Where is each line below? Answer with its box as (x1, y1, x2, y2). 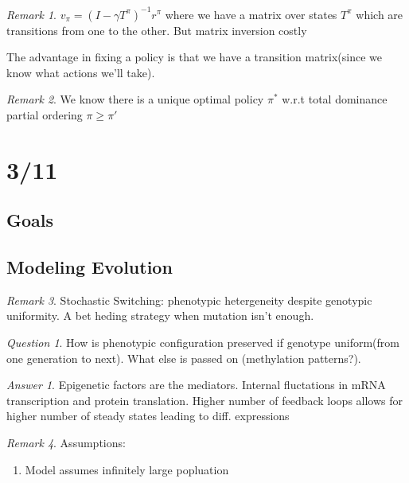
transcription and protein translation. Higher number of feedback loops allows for (6, 391, 403, 408)
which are (356, 6, 403, 22)
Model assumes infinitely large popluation (25, 461, 229, 477)
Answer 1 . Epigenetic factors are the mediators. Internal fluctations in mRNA (6, 376, 386, 393)
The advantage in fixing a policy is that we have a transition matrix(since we (6, 49, 383, 65)
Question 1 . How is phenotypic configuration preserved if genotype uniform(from (6, 334, 399, 351)
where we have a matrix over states (165, 6, 337, 22)
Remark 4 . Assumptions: (6, 434, 126, 450)
